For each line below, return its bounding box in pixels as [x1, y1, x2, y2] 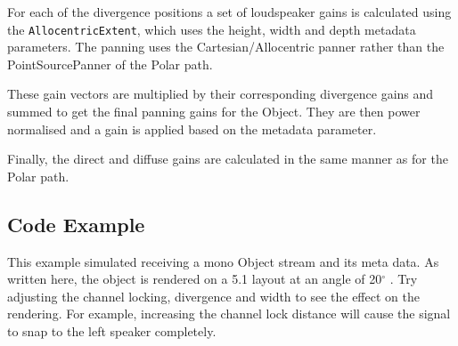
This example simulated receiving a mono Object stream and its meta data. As [7, 252, 439, 270]
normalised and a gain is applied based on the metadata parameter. [7, 119, 377, 138]
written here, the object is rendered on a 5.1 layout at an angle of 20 [7, 270, 382, 288]
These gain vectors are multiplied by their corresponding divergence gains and [7, 84, 434, 103]
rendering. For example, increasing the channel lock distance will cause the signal [7, 304, 451, 323]
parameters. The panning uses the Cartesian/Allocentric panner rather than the [7, 37, 445, 56]
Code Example [7, 210, 145, 237]
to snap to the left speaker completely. [7, 321, 217, 340]
